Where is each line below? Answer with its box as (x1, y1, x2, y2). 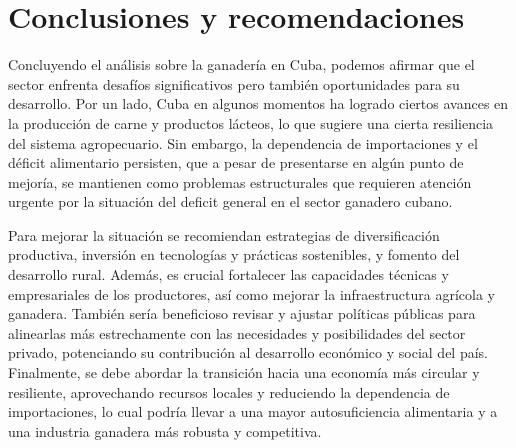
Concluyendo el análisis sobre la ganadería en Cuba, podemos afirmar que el (8, 54, 475, 75)
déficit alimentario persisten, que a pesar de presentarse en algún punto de (8, 152, 464, 173)
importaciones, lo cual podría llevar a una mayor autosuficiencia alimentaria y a (8, 401, 498, 422)
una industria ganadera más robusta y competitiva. (8, 420, 322, 441)
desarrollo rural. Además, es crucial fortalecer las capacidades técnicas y (8, 264, 449, 285)
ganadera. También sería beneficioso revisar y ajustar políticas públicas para (8, 303, 476, 324)
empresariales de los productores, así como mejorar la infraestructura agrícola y (8, 283, 495, 304)
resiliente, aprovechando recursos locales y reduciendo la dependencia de (8, 381, 450, 402)
